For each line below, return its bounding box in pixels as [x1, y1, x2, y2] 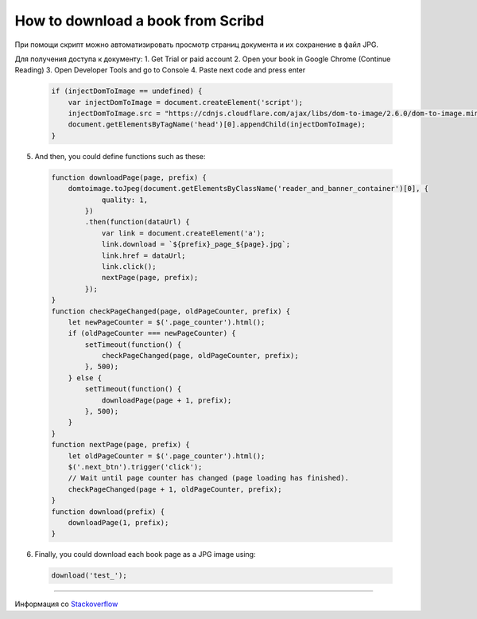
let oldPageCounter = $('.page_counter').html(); [68, 451, 266, 461]
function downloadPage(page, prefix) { [51, 173, 207, 182]
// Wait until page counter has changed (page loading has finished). [68, 473, 350, 483]
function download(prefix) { [51, 507, 165, 516]
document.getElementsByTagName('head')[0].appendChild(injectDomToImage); [68, 120, 366, 129]
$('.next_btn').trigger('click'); [68, 462, 203, 471]
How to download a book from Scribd [14, 12, 265, 29]
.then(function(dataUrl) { [84, 217, 190, 227]
